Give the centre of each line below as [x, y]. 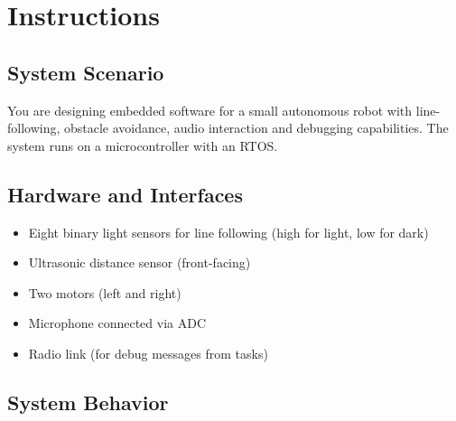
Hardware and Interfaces [125, 194]
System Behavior [88, 402]
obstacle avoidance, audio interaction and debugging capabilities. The [256, 128]
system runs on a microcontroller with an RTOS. [143, 145]
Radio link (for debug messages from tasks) [148, 353]
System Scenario [86, 72]
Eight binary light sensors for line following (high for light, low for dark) [228, 232]
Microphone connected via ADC [117, 323]
